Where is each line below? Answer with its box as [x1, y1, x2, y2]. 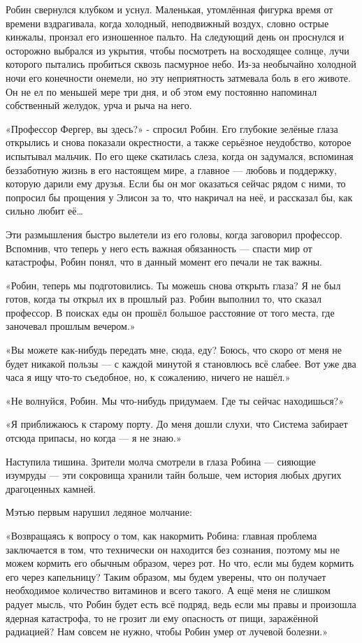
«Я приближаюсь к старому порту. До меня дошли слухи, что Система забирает [6, 417, 348, 431]
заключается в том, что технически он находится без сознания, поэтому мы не [6, 542, 340, 556]
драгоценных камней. [6, 481, 96, 496]
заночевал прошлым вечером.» [6, 319, 136, 333]
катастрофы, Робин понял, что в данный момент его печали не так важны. [6, 254, 322, 269]
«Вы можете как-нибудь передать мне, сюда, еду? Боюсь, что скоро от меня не [6, 342, 342, 357]
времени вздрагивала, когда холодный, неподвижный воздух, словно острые [6, 15, 329, 30]
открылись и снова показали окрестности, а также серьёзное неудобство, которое [6, 135, 352, 150]
